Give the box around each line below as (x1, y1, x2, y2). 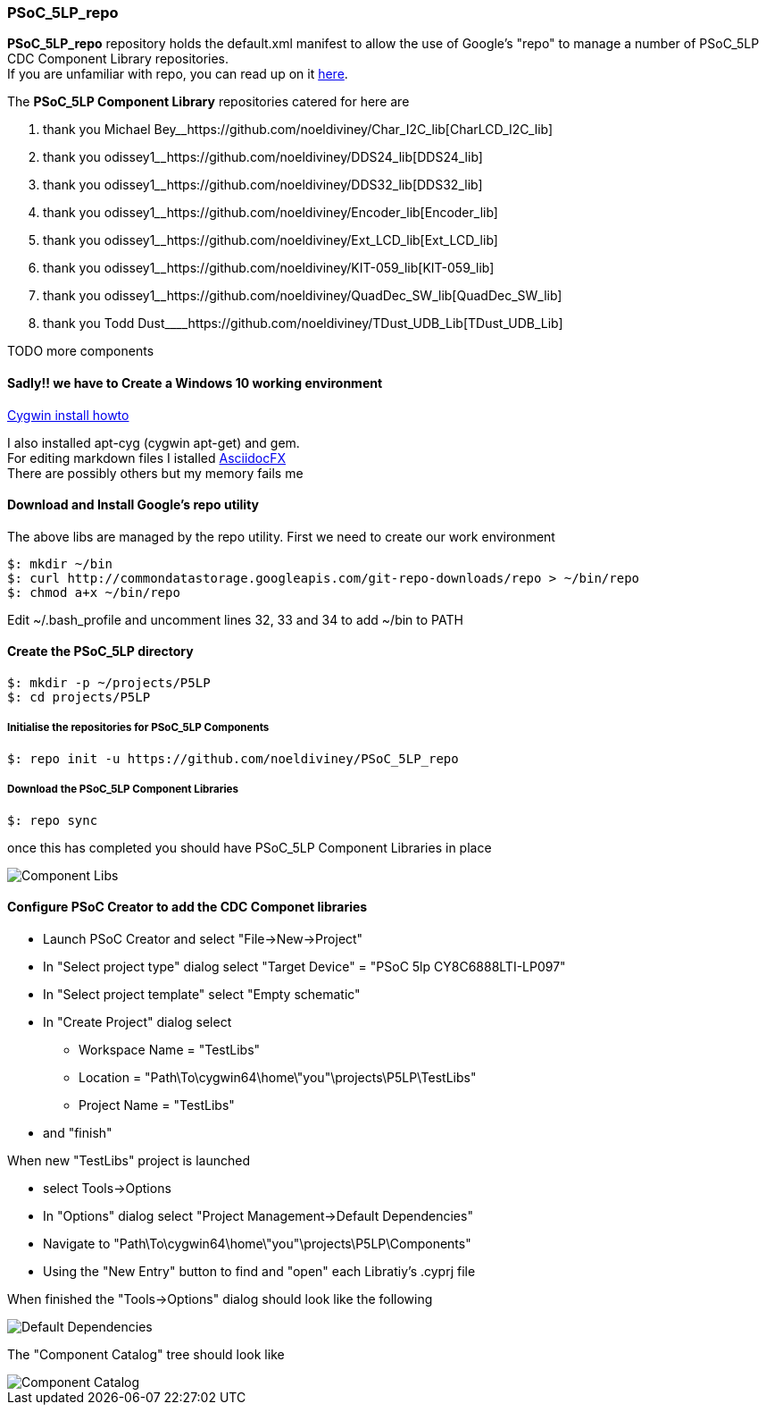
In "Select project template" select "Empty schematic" (43, 986, 361, 1002)
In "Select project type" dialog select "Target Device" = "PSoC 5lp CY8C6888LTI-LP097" (43, 958, 566, 974)
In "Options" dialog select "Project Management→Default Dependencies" (43, 1207, 473, 1223)
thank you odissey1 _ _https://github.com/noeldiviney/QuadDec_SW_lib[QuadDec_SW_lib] (43, 288, 562, 304)
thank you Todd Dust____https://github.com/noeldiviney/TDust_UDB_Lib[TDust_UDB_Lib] (43, 315, 563, 332)
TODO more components (7, 343, 154, 359)
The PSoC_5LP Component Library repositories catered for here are (7, 94, 410, 110)
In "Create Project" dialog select (43, 1013, 232, 1030)
